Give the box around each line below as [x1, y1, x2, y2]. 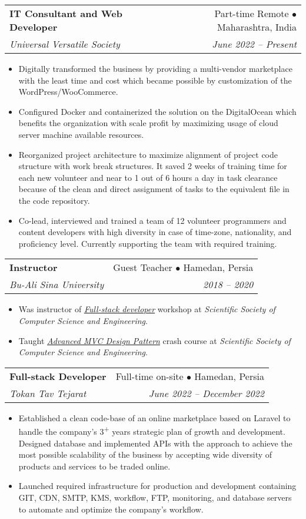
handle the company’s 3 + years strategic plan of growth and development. [18, 424, 285, 437]
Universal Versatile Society [9, 37, 120, 51]
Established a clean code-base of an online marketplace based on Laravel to [18, 411, 291, 424]
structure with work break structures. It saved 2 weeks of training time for [18, 160, 287, 172]
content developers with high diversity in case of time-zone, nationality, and [18, 226, 292, 238]
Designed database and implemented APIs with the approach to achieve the [18, 437, 292, 449]
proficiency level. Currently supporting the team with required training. [18, 237, 277, 249]
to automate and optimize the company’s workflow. [18, 503, 204, 515]
